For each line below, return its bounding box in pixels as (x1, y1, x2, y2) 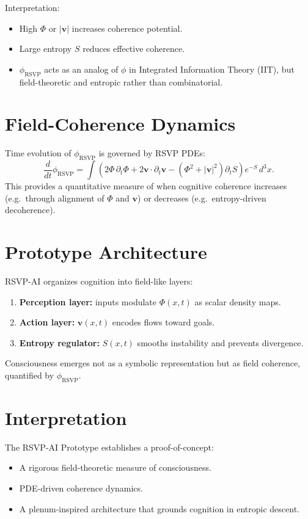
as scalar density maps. (194, 295, 281, 308)
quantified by (5, 368, 54, 381)
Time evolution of (5, 147, 71, 159)
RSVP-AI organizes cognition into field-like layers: (5, 275, 193, 287)
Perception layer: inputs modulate (19, 295, 157, 308)
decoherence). (5, 203, 56, 216)
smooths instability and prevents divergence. (137, 336, 304, 349)
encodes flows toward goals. (112, 316, 215, 328)
